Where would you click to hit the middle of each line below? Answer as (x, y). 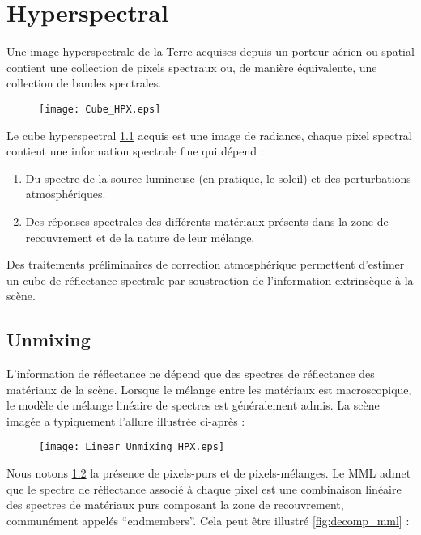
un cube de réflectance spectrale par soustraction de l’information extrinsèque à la (210, 280)
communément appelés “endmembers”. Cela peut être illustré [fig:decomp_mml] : (208, 520)
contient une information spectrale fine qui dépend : (135, 151)
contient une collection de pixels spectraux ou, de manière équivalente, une (192, 67)
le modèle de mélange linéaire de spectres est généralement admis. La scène (193, 405)
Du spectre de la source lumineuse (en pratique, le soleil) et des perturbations (218, 178)
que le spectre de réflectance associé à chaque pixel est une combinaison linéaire (204, 488)
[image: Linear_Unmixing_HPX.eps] (132, 447)
